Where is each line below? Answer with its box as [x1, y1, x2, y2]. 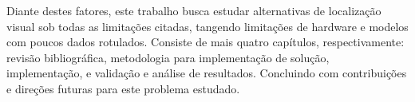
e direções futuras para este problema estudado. [6, 80, 240, 96]
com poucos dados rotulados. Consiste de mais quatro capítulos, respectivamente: [6, 33, 405, 50]
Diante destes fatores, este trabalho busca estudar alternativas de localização [6, 2, 381, 18]
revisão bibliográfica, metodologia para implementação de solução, [6, 49, 330, 65]
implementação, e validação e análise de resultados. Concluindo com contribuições [6, 65, 407, 81]
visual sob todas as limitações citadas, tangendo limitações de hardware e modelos [6, 18, 409, 34]
